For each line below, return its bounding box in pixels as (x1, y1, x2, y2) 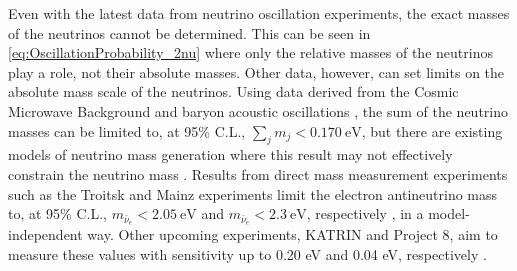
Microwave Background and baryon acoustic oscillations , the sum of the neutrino (8, 100, 508, 121)
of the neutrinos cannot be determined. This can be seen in (8, 22, 371, 43)
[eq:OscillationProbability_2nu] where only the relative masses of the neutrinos (8, 42, 493, 63)
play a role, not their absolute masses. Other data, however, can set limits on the (8, 61, 505, 82)
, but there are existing (361, 120, 503, 141)
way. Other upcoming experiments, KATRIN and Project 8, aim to (87, 224, 498, 244)
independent (8, 224, 83, 244)
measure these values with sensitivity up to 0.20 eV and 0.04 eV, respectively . (8, 243, 487, 264)
